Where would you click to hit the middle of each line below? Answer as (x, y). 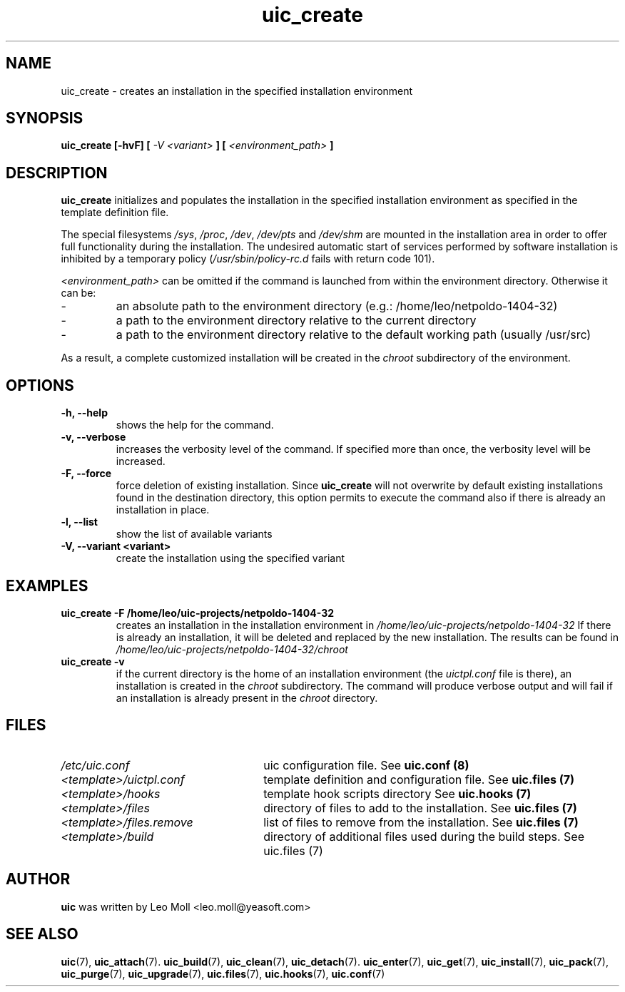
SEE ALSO (42, 934)
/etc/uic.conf (95, 765)
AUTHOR (38, 879)
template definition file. (115, 213)
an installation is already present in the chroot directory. (247, 697)
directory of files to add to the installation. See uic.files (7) (420, 808)
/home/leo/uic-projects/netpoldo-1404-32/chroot (232, 649)
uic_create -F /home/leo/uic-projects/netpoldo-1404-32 (197, 613)
